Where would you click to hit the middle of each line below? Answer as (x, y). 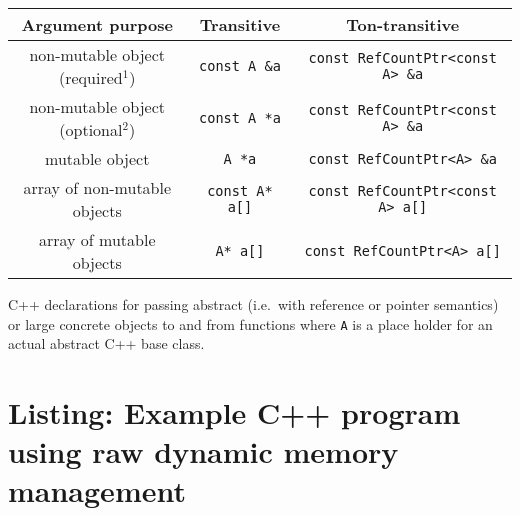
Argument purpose (97, 24)
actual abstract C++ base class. (106, 343)
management (97, 490)
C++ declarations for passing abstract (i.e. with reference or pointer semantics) (253, 304)
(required (91, 77)
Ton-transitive (403, 24)
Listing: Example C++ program (234, 412)
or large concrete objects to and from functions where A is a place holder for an (250, 323)
